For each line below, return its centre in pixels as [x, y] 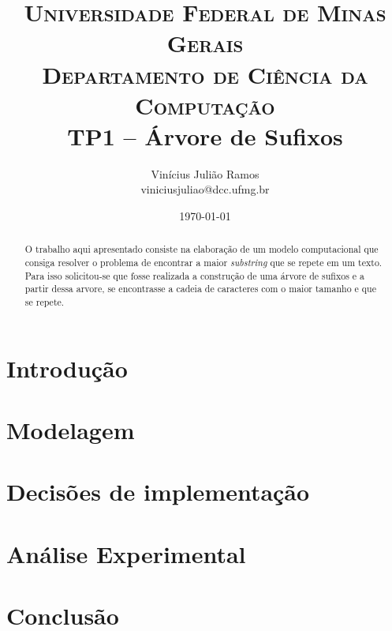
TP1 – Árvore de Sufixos [205, 135]
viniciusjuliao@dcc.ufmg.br [205, 189]
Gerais [205, 43]
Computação [205, 105]
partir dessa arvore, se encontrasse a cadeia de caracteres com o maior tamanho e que [200, 289]
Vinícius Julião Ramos [205, 173]
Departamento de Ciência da [205, 74]
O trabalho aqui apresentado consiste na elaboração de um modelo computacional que [202, 249]
